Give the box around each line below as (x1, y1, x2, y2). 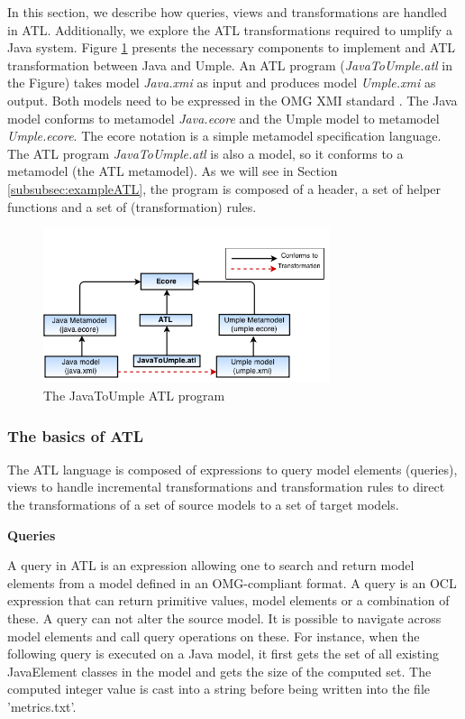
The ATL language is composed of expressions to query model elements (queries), (7, 459, 458, 478)
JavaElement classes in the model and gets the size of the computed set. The (7, 661, 432, 680)
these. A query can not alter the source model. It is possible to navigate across (7, 609, 442, 628)
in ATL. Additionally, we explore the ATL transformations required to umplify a (7, 20, 452, 39)
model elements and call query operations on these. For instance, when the (7, 626, 420, 645)
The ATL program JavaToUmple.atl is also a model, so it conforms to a (7, 143, 404, 162)
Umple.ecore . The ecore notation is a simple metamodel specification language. (7, 126, 442, 145)
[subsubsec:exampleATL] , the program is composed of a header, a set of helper (7, 179, 442, 198)
